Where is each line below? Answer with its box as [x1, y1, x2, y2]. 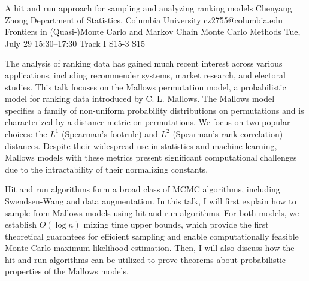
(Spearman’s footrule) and [62, 127, 158, 140]
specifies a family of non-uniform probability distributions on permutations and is [5, 104, 304, 116]
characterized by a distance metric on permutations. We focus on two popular [5, 116, 290, 128]
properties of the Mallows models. [5, 265, 129, 277]
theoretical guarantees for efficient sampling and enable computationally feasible [5, 229, 299, 242]
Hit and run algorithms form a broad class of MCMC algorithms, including [5, 183, 280, 195]
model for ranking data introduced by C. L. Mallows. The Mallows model [5, 92, 275, 105]
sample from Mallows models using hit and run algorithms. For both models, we [5, 206, 299, 219]
